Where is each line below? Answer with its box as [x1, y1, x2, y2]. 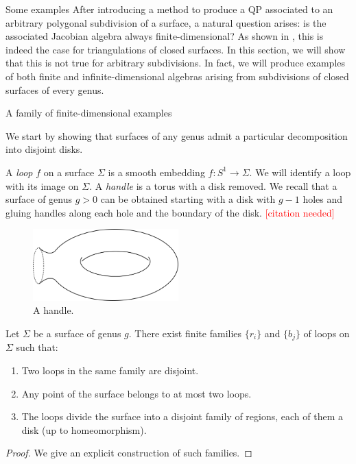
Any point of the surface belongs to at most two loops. [21, 386, 252, 400]
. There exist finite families [128, 326, 242, 341]
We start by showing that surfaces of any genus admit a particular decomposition [5, 128, 348, 143]
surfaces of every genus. [5, 82, 104, 97]
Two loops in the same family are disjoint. [21, 363, 199, 378]
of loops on [303, 326, 350, 341]
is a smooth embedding [108, 164, 205, 179]
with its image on [5, 178, 79, 193]
